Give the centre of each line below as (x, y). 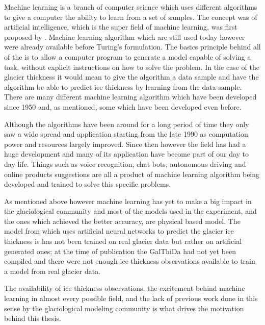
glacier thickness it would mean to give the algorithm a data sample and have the (131, 77)
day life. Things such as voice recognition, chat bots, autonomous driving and (125, 164)
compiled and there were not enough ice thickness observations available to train (130, 261)
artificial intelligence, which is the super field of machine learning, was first (121, 27)
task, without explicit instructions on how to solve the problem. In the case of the (132, 67)
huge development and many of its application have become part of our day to (127, 154)
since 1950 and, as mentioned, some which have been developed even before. (123, 106)
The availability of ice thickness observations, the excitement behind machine (125, 288)
